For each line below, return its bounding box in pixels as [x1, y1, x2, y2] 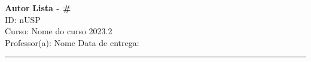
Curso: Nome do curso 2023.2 [5, 25, 112, 37]
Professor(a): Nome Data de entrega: [5, 36, 139, 48]
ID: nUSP [5, 13, 41, 25]
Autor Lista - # [5, 2, 71, 14]
